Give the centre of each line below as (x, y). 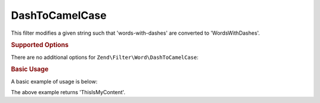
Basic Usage (30, 69)
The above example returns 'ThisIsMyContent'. (68, 92)
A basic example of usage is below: (54, 81)
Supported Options (40, 45)
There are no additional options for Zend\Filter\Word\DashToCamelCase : (105, 57)
